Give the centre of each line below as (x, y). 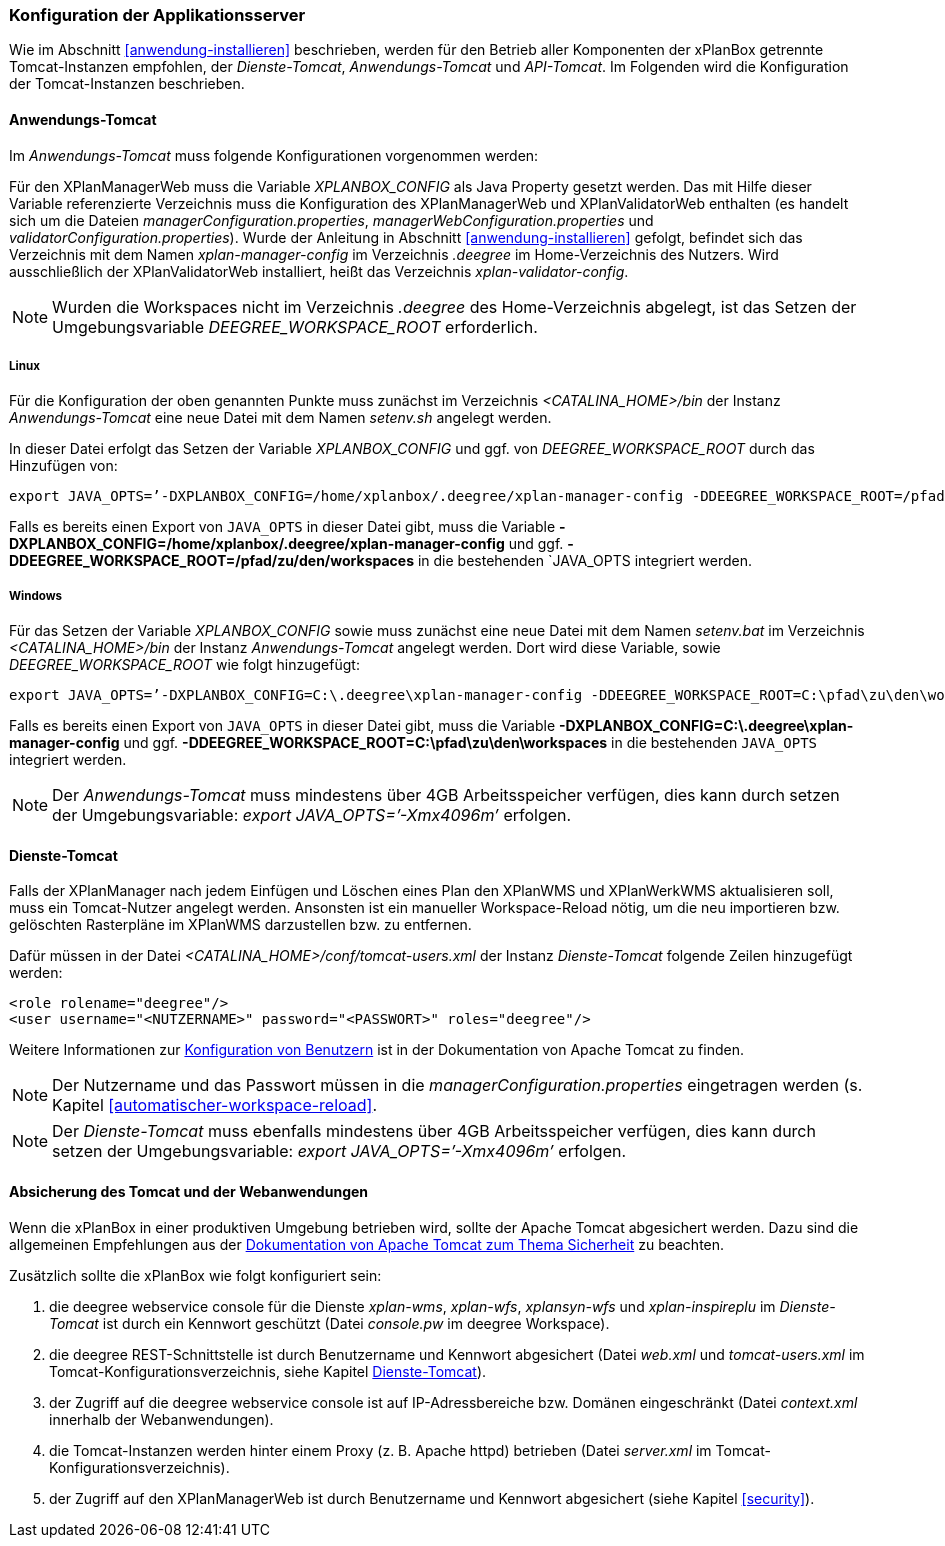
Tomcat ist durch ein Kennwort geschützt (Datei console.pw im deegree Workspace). (329, 1323)
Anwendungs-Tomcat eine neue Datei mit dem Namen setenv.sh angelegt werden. (280, 418)
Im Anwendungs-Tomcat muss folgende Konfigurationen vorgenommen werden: (274, 155)
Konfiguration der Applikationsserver (157, 15)
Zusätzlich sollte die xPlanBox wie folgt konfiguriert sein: (195, 1275)
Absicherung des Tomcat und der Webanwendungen (189, 1191)
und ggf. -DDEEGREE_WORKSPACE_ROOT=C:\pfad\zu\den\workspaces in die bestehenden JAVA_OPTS (470, 743)
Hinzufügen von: (63, 466)
